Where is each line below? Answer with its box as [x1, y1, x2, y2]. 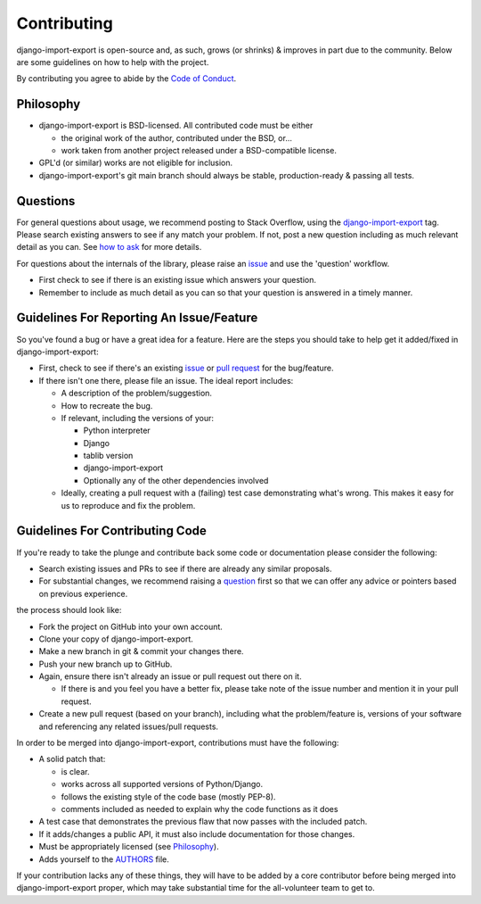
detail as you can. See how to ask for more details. [16, 242, 202, 253]
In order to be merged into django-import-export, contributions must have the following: [16, 737, 339, 749]
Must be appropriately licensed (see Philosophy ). [38, 842, 219, 852]
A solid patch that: [38, 754, 106, 765]
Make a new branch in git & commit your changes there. [38, 646, 244, 657]
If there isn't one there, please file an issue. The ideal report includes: [38, 375, 294, 386]
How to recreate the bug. [61, 400, 153, 411]
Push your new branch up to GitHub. [38, 659, 173, 669]
